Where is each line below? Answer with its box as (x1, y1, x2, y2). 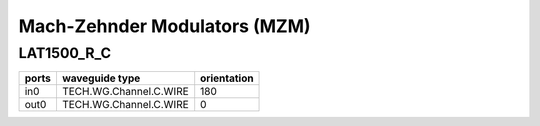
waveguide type (61, 71, 141, 85)
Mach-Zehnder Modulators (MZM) (18, 15, 311, 37)
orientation (200, 71, 254, 85)
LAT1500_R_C (18, 44, 112, 62)
